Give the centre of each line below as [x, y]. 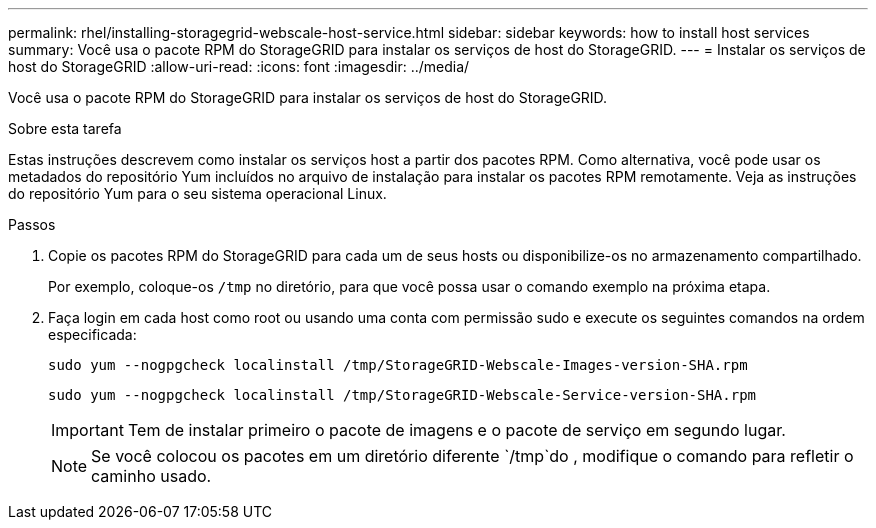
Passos [32, 224]
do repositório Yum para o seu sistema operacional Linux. [197, 193]
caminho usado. [151, 476]
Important [87, 430]
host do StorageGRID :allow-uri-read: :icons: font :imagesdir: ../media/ [239, 66]
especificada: [92, 334]
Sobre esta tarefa [65, 128]
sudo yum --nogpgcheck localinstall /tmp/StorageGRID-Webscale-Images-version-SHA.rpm [398, 365]
